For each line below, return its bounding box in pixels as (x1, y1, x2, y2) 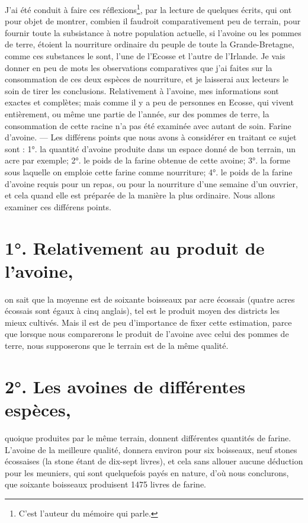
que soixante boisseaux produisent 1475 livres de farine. (5, 478, 207, 490)
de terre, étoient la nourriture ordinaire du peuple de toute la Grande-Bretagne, (5, 38, 294, 50)
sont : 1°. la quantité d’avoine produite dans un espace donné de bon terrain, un (5, 142, 296, 155)
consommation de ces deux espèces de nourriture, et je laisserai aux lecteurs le (5, 73, 288, 85)
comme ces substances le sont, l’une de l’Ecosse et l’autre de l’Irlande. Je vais (5, 50, 285, 62)
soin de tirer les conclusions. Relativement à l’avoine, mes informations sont (5, 84, 279, 97)
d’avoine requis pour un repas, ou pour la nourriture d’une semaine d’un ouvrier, (5, 177, 298, 190)
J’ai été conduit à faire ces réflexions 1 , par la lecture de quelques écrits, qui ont (5, 2, 292, 15)
